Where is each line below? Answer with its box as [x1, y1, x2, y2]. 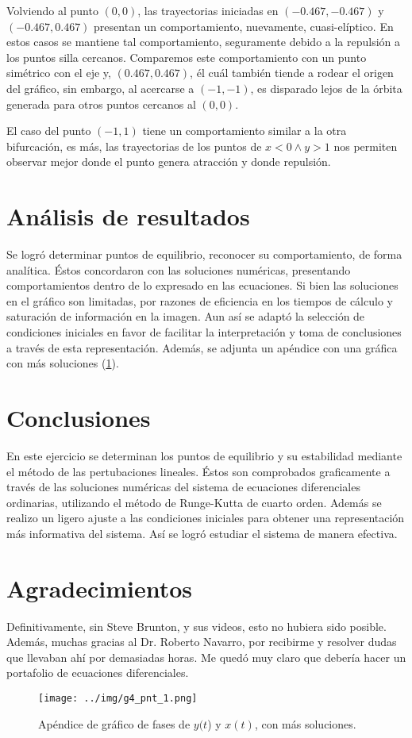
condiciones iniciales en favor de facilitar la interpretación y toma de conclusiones [6, 324, 402, 340]
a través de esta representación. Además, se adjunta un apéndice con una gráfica [6, 339, 398, 356]
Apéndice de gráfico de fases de [38, 715, 191, 732]
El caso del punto [6, 122, 91, 139]
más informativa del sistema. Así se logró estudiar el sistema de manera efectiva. [6, 525, 398, 541]
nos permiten [333, 137, 398, 154]
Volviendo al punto [6, 2, 98, 18]
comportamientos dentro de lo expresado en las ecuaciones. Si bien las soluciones [6, 277, 399, 294]
